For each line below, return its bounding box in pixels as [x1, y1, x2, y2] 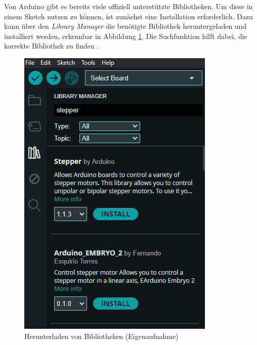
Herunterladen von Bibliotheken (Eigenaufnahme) [24, 330, 179, 341]
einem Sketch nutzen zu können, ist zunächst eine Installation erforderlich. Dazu [4, 11, 253, 21]
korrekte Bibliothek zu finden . [4, 40, 99, 51]
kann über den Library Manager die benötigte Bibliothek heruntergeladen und [4, 21, 247, 31]
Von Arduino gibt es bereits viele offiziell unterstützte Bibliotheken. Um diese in [4, 1, 253, 11]
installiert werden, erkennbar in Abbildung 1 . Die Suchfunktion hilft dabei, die [4, 30, 247, 41]
